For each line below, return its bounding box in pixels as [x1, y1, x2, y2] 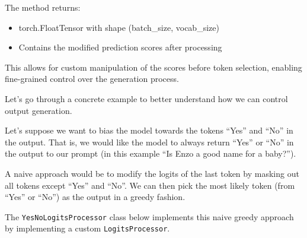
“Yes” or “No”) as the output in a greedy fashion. [5, 191, 186, 203]
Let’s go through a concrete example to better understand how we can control [5, 92, 288, 104]
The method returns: [5, 1, 81, 13]
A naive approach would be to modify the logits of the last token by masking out [5, 167, 299, 179]
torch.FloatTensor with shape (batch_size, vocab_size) [18, 21, 219, 33]
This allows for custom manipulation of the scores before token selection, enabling [5, 61, 302, 73]
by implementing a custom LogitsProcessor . [5, 222, 170, 234]
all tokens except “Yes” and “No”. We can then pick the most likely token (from [5, 179, 295, 191]
